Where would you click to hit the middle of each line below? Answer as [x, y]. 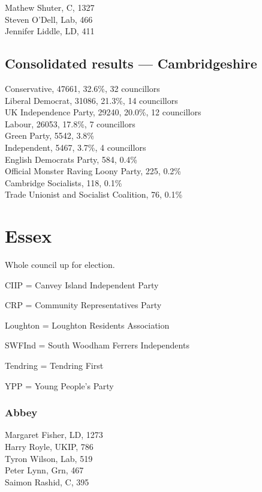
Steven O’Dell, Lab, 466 [49, 19]
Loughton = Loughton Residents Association [87, 325]
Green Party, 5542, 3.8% [49, 135]
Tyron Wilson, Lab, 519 [49, 458]
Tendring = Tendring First [54, 366]
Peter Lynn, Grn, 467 [44, 470]
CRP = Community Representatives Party [83, 305]
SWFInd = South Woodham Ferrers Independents [97, 345]
